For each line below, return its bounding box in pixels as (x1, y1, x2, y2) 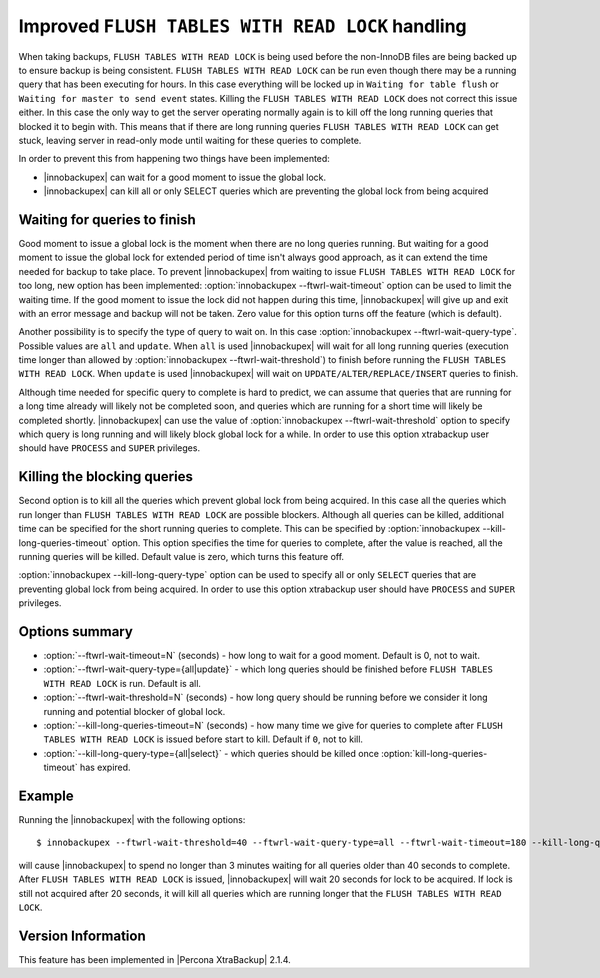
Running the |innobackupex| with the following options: (18, 814, 246, 826)
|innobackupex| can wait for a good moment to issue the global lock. (43, 171, 327, 183)
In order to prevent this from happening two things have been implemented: (18, 153, 330, 165)
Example (18, 787, 74, 804)
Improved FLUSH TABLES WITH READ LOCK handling (18, 15, 467, 37)
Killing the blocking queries (18, 468, 194, 485)
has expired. (80, 761, 131, 774)
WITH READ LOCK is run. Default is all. (43, 677, 202, 689)
